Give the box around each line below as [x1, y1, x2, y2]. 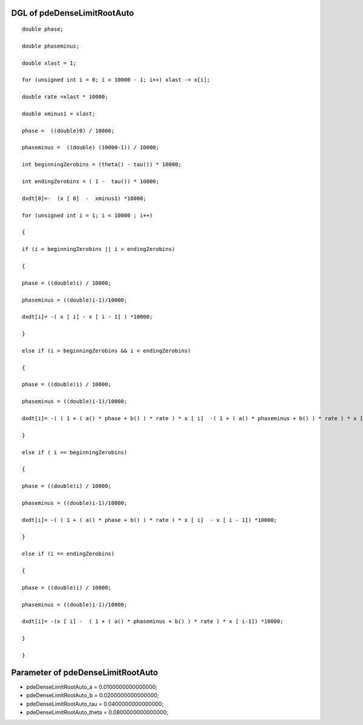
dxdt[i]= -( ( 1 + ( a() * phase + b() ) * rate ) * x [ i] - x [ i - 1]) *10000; [22, 516, 278, 523]
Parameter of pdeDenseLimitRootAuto [11, 667, 159, 677]
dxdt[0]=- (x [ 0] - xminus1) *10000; [22, 195, 146, 202]
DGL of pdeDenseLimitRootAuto [11, 8, 134, 18]
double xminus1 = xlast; [22, 110, 96, 117]
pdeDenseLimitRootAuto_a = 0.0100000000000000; [26, 683, 157, 691]
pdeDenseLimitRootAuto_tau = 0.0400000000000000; [26, 700, 164, 707]
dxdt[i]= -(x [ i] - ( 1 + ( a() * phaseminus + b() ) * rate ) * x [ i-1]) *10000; [22, 618, 284, 625]
